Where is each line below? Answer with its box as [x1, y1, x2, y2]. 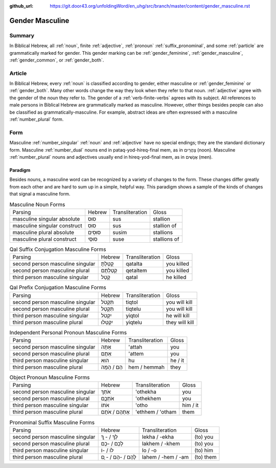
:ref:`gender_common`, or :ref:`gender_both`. [9, 57, 104, 63]
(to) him [194, 446, 213, 454]
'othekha [135, 388, 157, 395]
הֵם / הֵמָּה [101, 364, 123, 371]
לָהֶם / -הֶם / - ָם [101, 453, 136, 460]
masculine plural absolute [12, 228, 74, 236]
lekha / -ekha [142, 433, 174, 440]
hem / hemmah [128, 364, 165, 371]
